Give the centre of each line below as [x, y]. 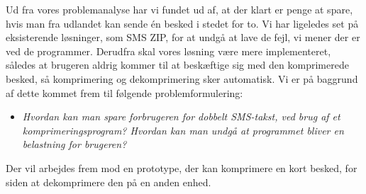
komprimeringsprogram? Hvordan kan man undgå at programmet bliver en [183, 130]
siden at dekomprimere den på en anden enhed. [109, 182]
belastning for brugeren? [74, 144]
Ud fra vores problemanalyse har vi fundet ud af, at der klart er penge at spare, [179, 9]
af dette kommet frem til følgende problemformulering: [124, 92]
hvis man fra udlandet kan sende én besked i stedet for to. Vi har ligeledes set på [182, 23]
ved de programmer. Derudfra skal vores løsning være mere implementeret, [168, 51]
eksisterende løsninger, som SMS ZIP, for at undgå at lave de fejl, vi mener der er [183, 37]
